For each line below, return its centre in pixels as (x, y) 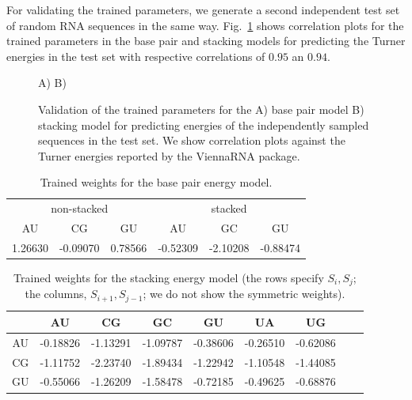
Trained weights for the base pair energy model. (156, 182)
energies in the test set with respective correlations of (136, 56)
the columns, (56, 294)
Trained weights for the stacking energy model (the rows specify (169, 277)
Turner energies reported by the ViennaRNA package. (169, 155)
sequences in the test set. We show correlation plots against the (192, 140)
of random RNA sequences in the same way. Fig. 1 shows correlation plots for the (205, 25)
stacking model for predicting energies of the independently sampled (204, 125)
